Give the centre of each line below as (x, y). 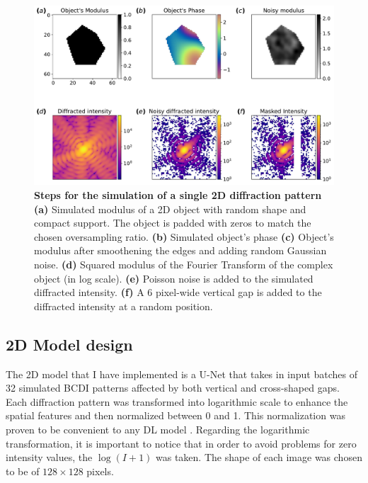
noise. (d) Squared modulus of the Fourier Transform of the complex (184, 264)
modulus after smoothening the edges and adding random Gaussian (180, 250)
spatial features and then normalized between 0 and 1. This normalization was (176, 415)
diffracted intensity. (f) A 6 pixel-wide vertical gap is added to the (178, 292)
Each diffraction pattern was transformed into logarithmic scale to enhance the (177, 401)
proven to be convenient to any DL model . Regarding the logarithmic (158, 429)
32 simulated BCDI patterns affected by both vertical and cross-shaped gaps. (173, 388)
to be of (23, 471)
